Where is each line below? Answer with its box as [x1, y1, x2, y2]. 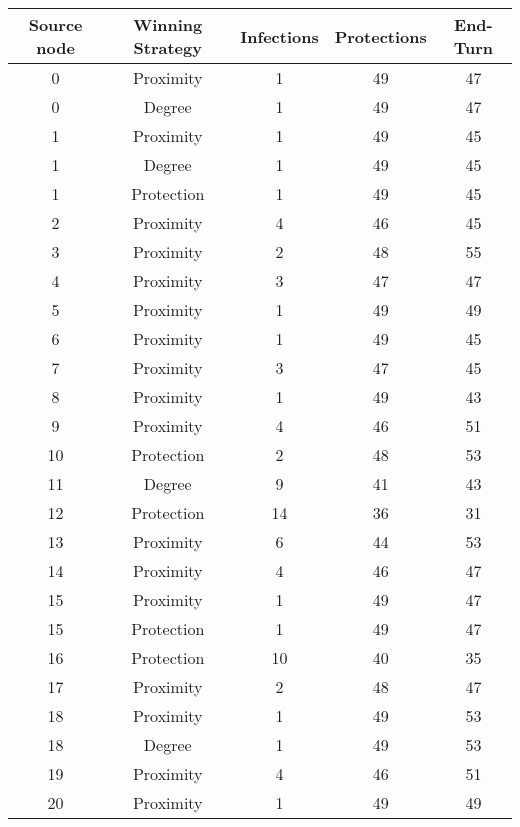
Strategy [133, 36, 202, 59]
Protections [334, 24, 427, 48]
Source [28, 13, 83, 36]
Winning [133, 13, 203, 36]
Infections [240, 24, 319, 48]
